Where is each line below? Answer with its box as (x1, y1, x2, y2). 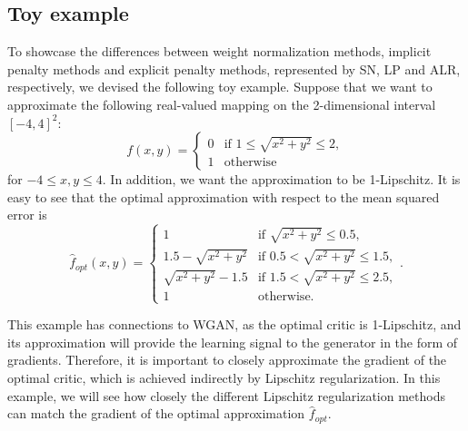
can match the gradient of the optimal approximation (7, 404, 305, 423)
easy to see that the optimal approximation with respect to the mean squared (7, 187, 440, 206)
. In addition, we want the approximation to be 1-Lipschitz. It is (102, 170, 461, 189)
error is (7, 205, 47, 224)
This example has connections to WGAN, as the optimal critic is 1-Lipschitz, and (7, 315, 462, 334)
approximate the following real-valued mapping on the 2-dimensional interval (7, 94, 436, 113)
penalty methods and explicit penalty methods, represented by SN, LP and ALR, (7, 59, 461, 78)
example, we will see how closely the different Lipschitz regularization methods (7, 386, 446, 405)
